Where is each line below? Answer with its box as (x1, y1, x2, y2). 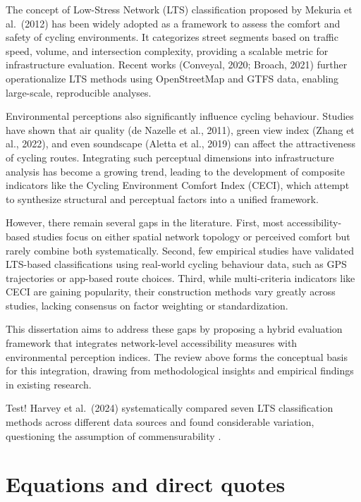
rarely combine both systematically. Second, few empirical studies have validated (6, 243, 354, 257)
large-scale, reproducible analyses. (6, 85, 152, 99)
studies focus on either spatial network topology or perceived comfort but (32, 228, 350, 243)
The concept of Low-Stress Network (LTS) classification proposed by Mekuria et (6, 2, 353, 16)
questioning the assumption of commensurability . (6, 428, 221, 443)
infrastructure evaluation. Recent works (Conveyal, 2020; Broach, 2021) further (6, 57, 348, 72)
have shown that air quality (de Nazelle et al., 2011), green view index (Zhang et (6, 122, 355, 137)
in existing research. (6, 376, 92, 391)
